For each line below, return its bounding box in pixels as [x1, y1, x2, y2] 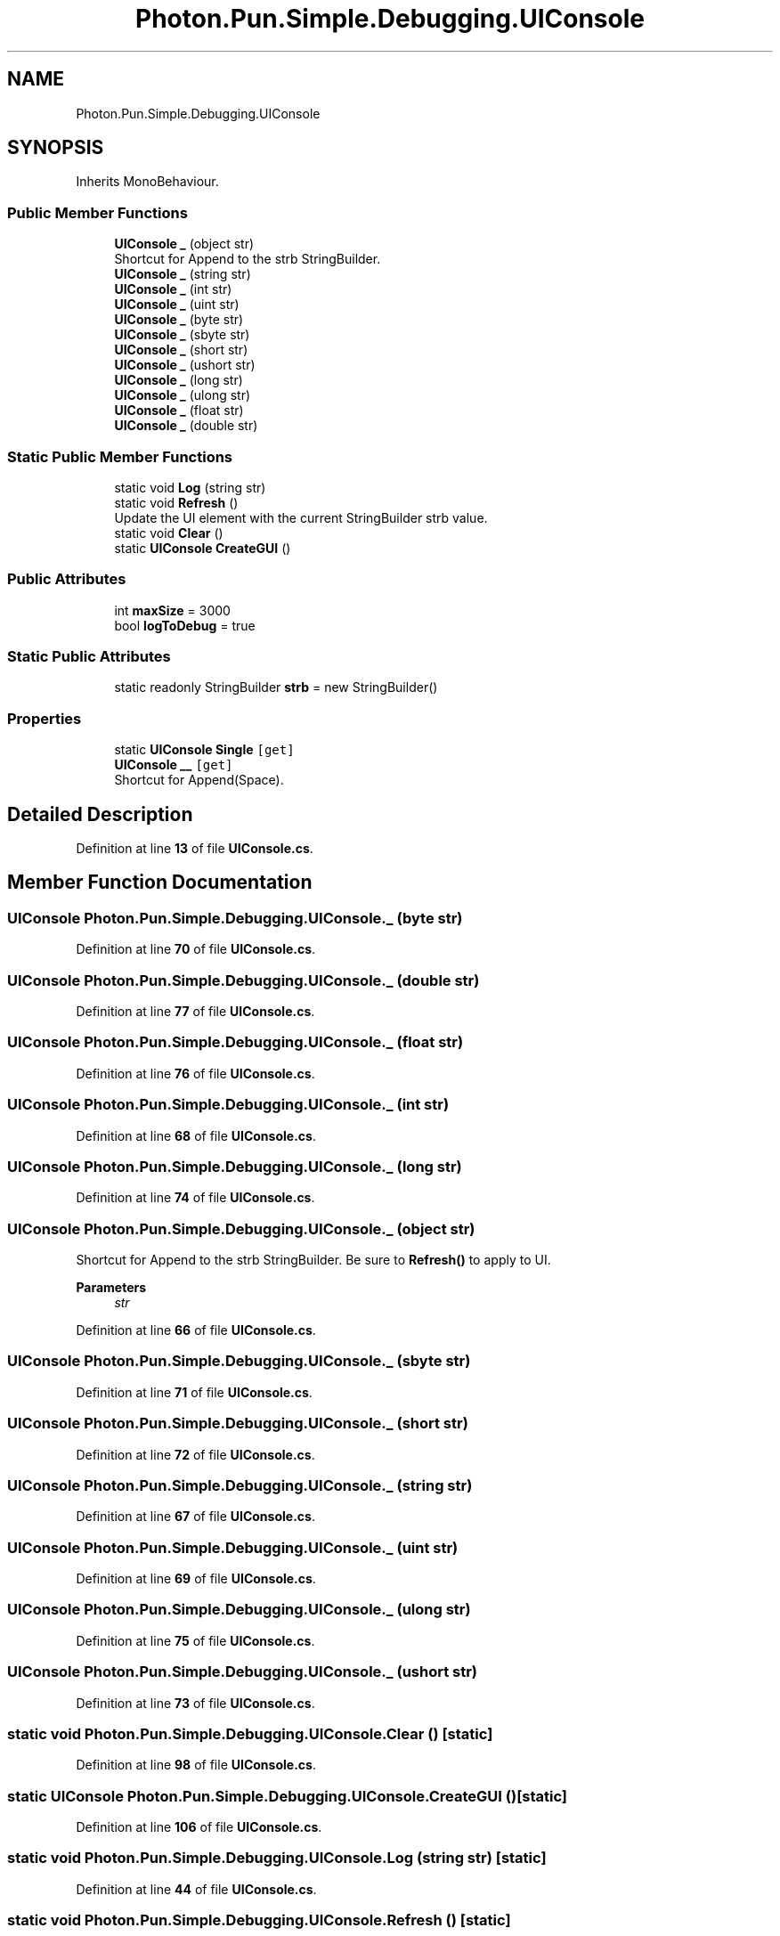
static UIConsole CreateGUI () [114, 540, 291, 556]
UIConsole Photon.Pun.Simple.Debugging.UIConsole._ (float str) [7, 1033, 464, 1052]
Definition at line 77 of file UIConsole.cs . [76, 1004, 315, 1019]
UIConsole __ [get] [114, 757, 233, 773]
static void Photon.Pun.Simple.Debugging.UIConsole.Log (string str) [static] [7, 1849, 547, 1867]
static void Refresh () [114, 494, 239, 510]
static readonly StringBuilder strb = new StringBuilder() [114, 679, 438, 695]
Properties [7, 709, 82, 728]
